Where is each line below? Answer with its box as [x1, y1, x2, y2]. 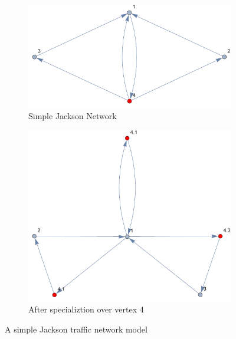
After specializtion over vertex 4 [28, 303, 144, 315]
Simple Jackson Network [28, 110, 117, 122]
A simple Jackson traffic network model [5, 322, 147, 335]
